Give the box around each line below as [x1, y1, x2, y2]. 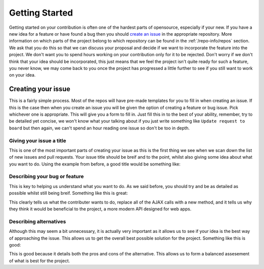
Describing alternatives [9, 218, 66, 225]
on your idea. [9, 72, 36, 78]
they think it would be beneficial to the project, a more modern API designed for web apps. [9, 206, 192, 212]
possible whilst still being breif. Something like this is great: [9, 190, 128, 196]
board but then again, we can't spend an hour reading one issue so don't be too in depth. [9, 125, 190, 131]
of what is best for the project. [9, 258, 70, 264]
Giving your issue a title [9, 137, 66, 144]
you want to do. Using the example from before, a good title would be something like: [9, 161, 181, 167]
